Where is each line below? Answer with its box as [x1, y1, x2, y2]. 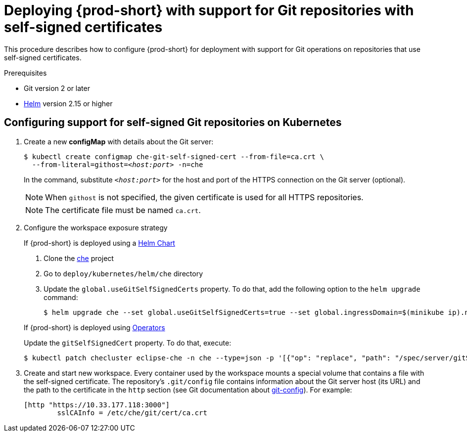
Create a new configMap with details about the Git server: [24, 137, 214, 146]
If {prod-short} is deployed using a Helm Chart [24, 238, 175, 247]
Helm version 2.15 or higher [24, 99, 113, 108]
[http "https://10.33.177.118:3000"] [24, 400, 170, 409]
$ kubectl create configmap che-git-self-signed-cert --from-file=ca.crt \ [24, 152, 324, 161]
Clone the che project [44, 254, 114, 262]
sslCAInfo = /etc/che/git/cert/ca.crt [57, 408, 207, 417]
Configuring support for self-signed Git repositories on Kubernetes [4, 116, 342, 129]
